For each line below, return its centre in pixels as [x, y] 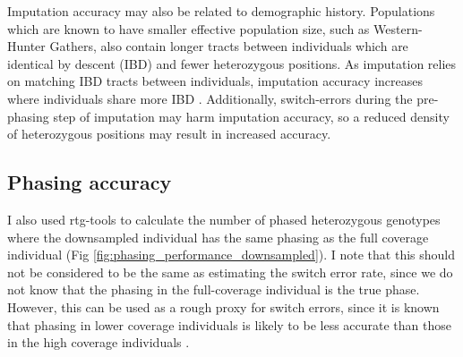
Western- [398, 28]
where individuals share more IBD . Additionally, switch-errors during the [210, 98]
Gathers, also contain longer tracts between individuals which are [229, 46]
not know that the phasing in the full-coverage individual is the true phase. [214, 289]
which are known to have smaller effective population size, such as [189, 28]
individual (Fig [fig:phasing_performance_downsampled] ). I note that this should [231, 255]
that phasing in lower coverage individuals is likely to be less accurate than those [230, 324]
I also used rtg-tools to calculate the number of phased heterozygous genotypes [224, 219]
